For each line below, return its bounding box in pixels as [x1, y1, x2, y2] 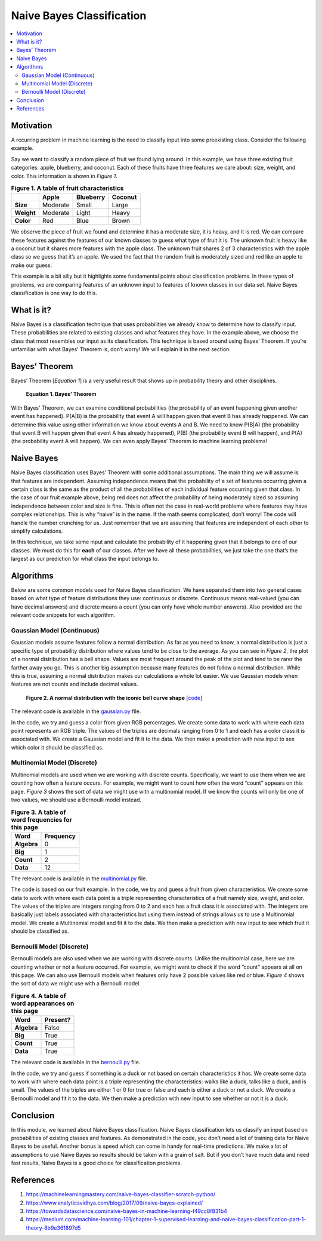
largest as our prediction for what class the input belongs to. [11, 555, 159, 563]
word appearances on [11, 999, 75, 1007]
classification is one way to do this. [11, 290, 98, 297]
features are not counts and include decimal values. [11, 681, 138, 688]
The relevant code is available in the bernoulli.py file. [11, 1059, 141, 1066]
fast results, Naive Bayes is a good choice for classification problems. [11, 1159, 182, 1167]
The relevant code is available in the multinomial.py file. [11, 875, 147, 882]
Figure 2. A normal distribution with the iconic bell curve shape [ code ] [26, 694, 203, 701]
